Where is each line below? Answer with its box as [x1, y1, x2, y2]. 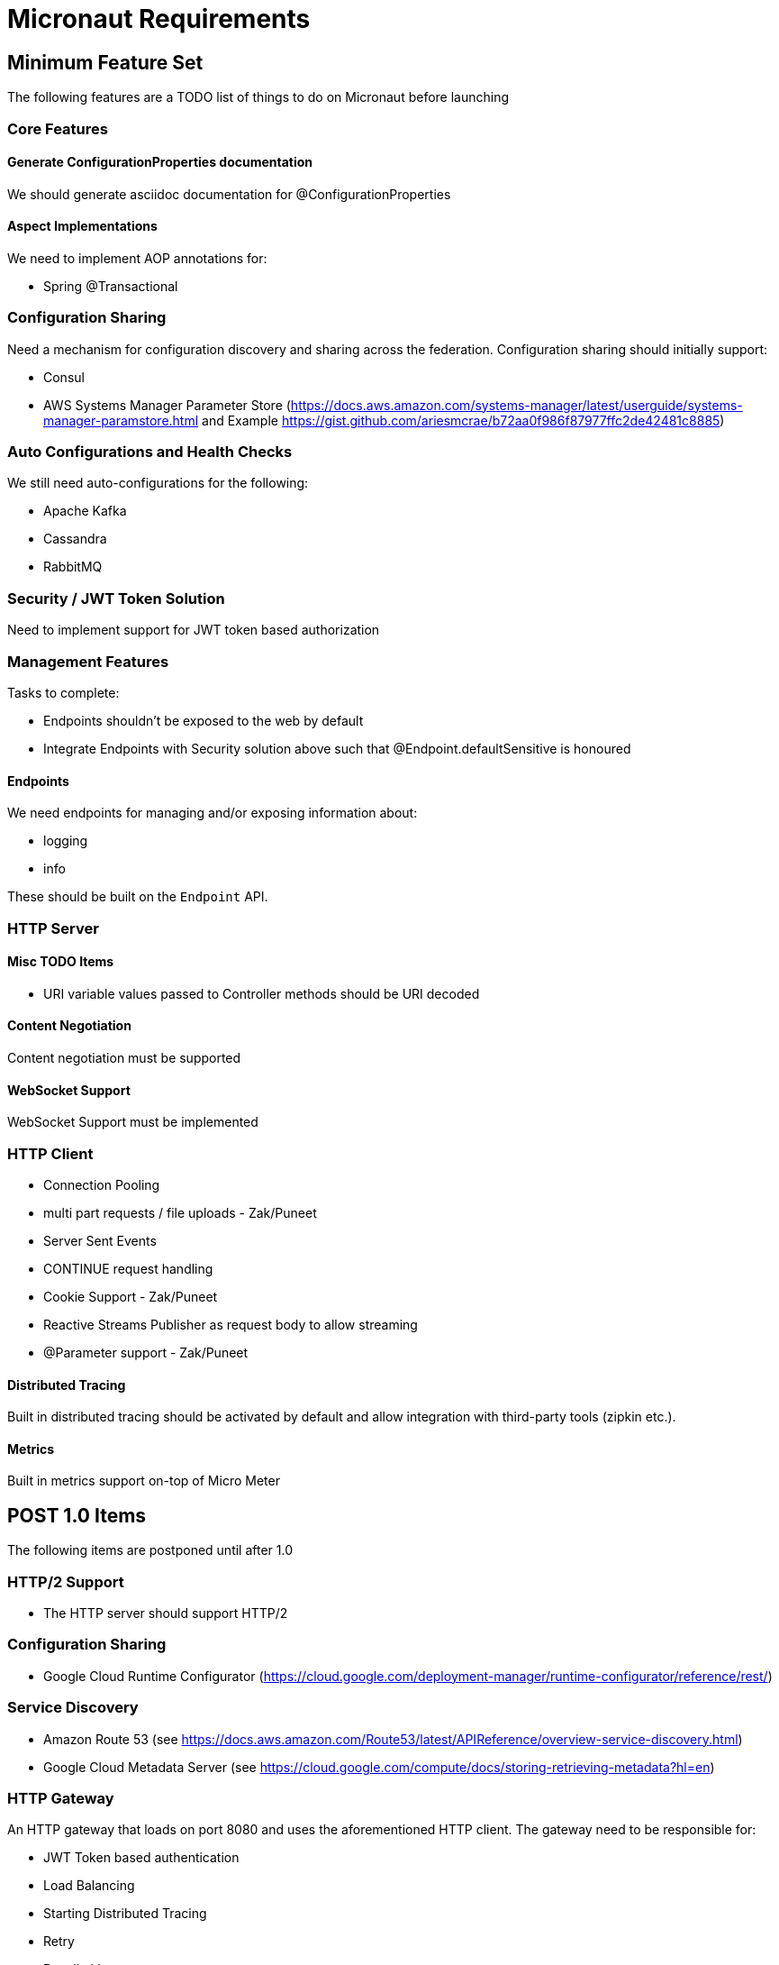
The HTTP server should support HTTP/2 [43, 1605, 288, 1622]
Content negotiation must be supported [7, 1050, 241, 1066]
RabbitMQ [43, 559, 103, 575]
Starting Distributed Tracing [43, 1906, 207, 1922]
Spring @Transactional [43, 278, 178, 294]
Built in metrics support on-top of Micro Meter [7, 1473, 280, 1489]
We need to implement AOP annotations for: [7, 250, 267, 266]
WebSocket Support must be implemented [7, 1114, 258, 1130]
